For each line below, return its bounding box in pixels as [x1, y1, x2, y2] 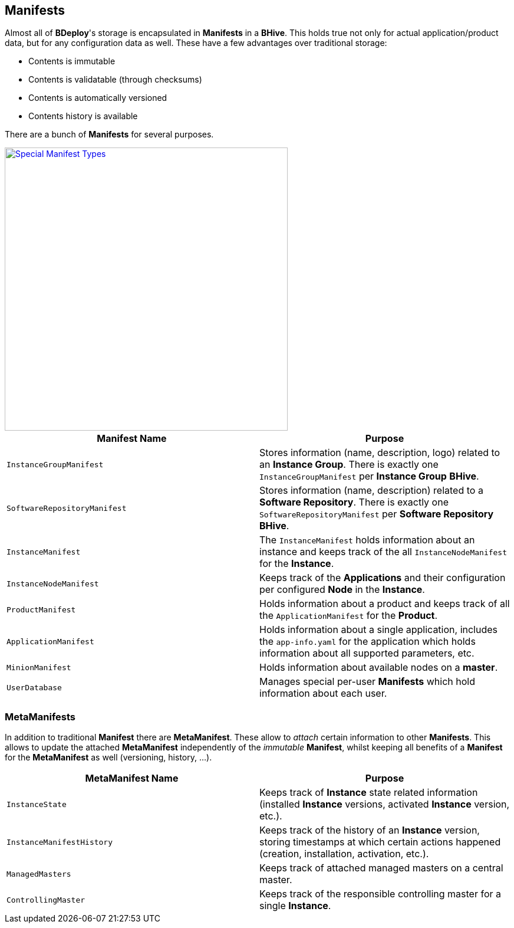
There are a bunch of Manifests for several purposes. [5, 129, 214, 140]
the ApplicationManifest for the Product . [259, 609, 438, 622]
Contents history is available [28, 111, 138, 122]
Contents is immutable [28, 56, 116, 67]
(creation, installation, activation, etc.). [259, 848, 429, 860]
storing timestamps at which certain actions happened [259, 836, 501, 848]
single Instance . [259, 900, 331, 912]
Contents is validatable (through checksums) [28, 74, 202, 85]
